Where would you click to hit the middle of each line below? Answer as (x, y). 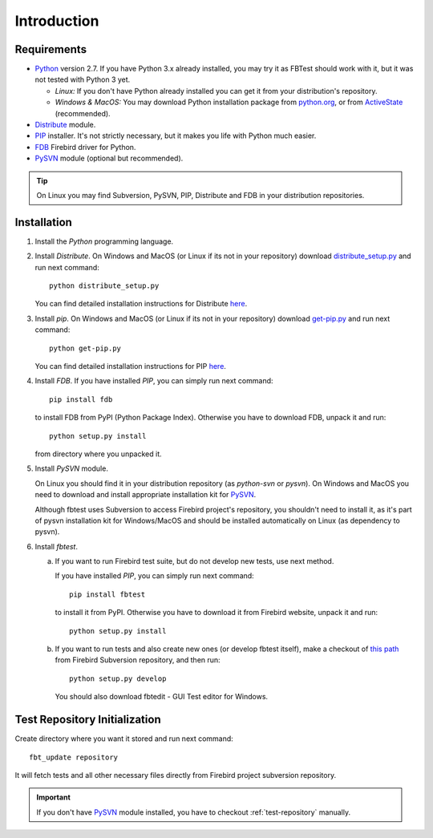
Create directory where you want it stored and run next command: (124, 739)
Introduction (57, 21)
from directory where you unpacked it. (98, 454)
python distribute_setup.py (104, 286)
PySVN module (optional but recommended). (109, 158)
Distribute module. (65, 125)
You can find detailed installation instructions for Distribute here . (141, 304)
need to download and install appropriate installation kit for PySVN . (146, 495)
